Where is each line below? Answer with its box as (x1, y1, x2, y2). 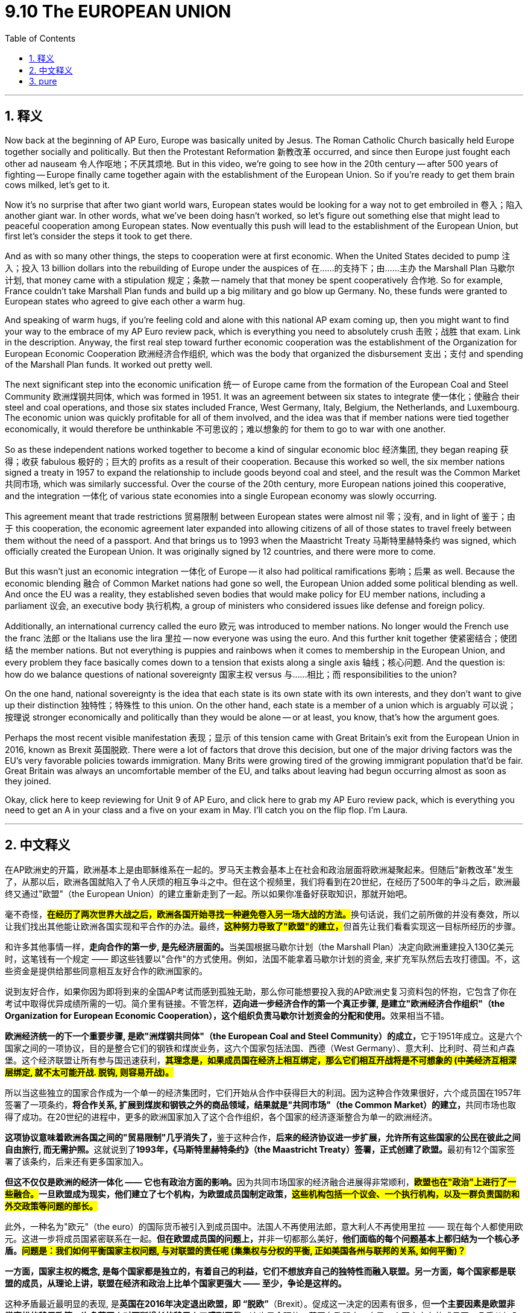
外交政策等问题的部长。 (5, 1201, 98, 1212)
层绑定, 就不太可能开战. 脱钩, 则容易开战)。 (5, 1067, 174, 1078)
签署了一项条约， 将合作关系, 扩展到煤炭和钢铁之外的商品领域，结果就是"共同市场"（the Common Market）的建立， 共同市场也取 (5, 1100, 517, 1110)
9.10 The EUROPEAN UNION (5, 1, 231, 22)
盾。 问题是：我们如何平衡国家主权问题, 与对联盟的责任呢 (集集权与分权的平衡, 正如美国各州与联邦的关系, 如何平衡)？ (5, 1245, 466, 1256)
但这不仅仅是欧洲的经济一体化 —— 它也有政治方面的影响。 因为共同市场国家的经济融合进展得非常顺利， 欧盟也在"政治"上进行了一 (5, 1177, 517, 1188)
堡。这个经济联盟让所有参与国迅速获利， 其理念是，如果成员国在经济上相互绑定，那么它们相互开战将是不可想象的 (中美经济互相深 (5, 1055, 517, 1066)
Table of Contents (5, 33, 76, 43)
